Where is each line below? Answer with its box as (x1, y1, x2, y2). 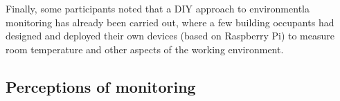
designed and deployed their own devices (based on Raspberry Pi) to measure (6, 28, 334, 43)
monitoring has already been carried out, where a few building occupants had (6, 15, 334, 29)
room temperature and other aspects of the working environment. (6, 42, 284, 56)
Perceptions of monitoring (6, 75, 196, 97)
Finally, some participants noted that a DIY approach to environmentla (6, 1, 310, 15)
